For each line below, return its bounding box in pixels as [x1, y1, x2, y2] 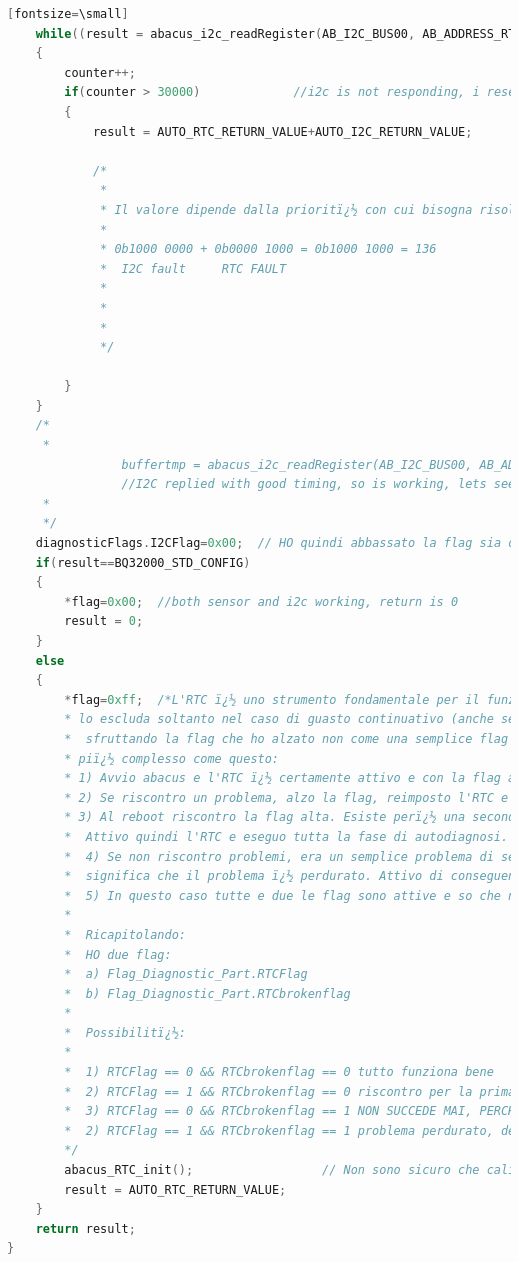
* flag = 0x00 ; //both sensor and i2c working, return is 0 [64, 594, 459, 609]
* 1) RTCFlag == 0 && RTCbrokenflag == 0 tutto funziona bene [64, 1065, 494, 1080]
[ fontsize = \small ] [7, 7, 129, 21]
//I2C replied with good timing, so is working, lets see [121, 477, 516, 492]
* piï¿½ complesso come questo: [64, 751, 280, 766]
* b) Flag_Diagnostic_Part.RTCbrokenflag [64, 986, 351, 1001]
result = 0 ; [64, 614, 144, 629]
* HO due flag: [64, 947, 172, 962]
